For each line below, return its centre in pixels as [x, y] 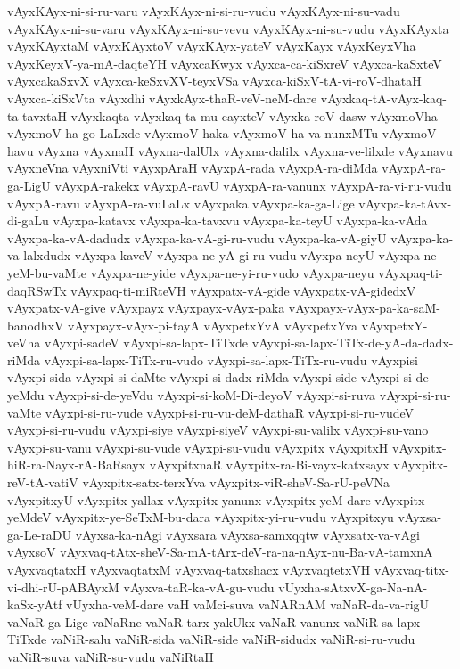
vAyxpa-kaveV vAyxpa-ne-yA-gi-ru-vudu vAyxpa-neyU [224, 255]
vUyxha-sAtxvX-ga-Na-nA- [353, 587]
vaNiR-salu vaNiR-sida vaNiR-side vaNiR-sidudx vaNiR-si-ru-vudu [233, 639]
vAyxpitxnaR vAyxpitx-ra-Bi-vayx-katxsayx [269, 465]
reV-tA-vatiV [43, 482]
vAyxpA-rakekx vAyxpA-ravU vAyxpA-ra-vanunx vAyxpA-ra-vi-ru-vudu [253, 185]
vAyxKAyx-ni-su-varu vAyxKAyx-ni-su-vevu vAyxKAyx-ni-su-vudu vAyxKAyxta [228, 28]
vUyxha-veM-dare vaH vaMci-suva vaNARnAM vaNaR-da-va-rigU [248, 604]
